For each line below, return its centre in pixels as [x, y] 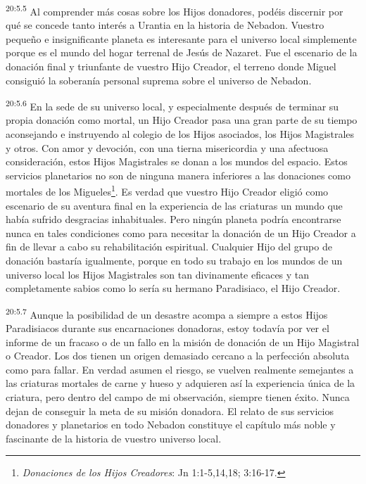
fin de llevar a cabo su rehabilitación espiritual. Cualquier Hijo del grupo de [169, 247]
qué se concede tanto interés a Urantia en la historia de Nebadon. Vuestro [165, 25]
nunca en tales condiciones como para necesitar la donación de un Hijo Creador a [181, 233]
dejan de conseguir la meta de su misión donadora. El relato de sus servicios [170, 410]
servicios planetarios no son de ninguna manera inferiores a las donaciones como [178, 175]
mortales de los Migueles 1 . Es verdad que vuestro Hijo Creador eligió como [167, 191]
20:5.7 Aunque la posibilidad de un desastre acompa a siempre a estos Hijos [167, 313]
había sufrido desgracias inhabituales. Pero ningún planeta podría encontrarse [173, 219]
